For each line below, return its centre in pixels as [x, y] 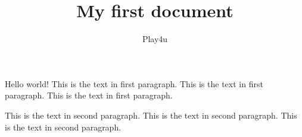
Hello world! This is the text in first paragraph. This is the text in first [134, 83]
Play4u [155, 39]
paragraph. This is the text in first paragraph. [89, 95]
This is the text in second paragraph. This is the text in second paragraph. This [151, 115]
